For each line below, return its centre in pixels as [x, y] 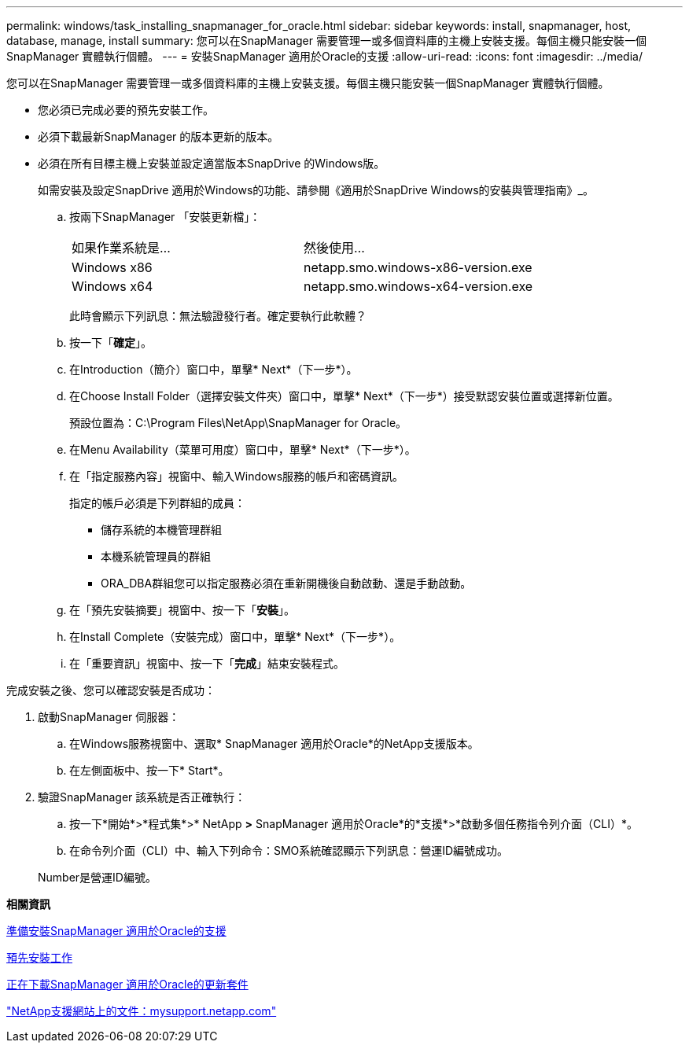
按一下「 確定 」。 [111, 342]
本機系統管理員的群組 [156, 556]
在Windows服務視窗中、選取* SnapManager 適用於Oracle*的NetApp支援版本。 [274, 744]
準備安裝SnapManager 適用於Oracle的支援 [116, 931]
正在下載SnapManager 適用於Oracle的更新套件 [127, 984]
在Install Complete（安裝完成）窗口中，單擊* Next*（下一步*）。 [235, 637]
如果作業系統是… [121, 248]
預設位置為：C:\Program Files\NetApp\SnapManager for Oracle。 [238, 423]
